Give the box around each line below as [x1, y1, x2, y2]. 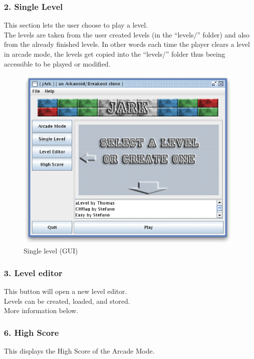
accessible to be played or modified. [4, 58, 111, 69]
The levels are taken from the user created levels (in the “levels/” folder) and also [4, 29, 250, 39]
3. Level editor [4, 266, 63, 279]
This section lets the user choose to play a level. [4, 20, 148, 30]
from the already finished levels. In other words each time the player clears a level [4, 39, 250, 49]
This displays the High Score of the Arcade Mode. [4, 346, 155, 356]
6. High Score [4, 326, 59, 338]
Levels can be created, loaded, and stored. [4, 295, 130, 306]
